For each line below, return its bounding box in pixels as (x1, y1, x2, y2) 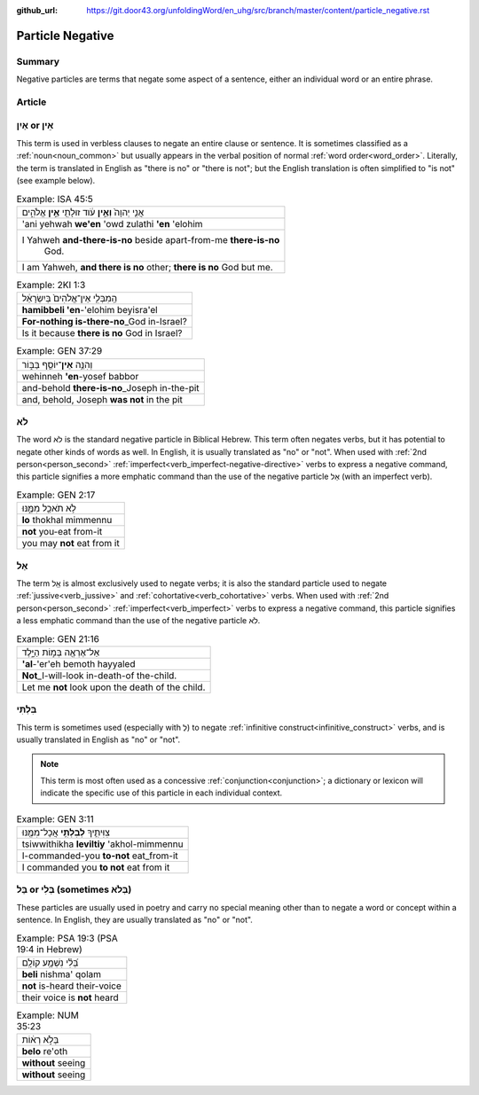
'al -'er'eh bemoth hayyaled (21, 657, 136, 669)
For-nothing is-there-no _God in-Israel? (21, 316, 188, 328)
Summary (16, 55, 60, 67)
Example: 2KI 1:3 (16, 278, 86, 291)
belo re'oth (21, 1045, 68, 1058)
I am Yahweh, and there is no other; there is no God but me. (21, 261, 274, 273)
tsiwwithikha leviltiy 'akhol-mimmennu (21, 838, 184, 850)
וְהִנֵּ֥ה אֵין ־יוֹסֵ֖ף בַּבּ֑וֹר (21, 358, 93, 371)
